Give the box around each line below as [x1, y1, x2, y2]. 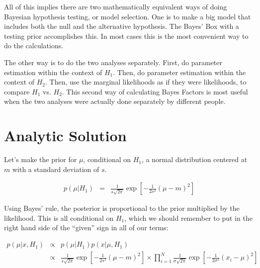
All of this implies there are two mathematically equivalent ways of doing [4, 1, 227, 11]
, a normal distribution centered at [142, 154, 248, 165]
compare [4, 86, 30, 96]
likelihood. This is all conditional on [4, 212, 114, 223]
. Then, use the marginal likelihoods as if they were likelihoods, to [45, 77, 247, 87]
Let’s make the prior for [4, 154, 77, 165]
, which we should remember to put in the [124, 212, 253, 223]
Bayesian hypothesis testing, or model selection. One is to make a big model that [4, 11, 251, 21]
